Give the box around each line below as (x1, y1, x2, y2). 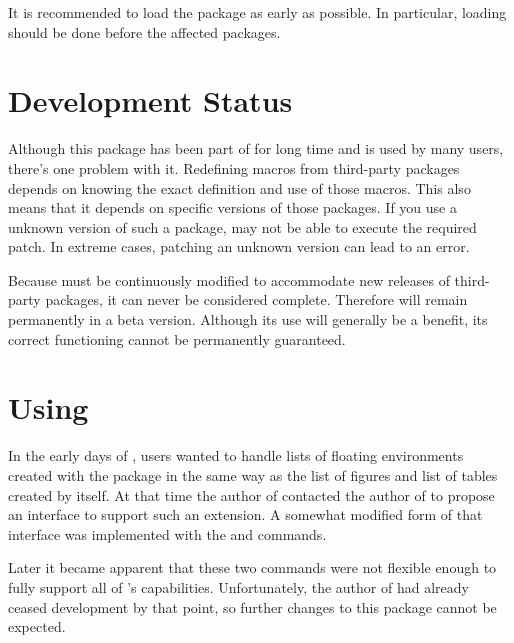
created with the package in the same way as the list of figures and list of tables (8, 464, 498, 485)
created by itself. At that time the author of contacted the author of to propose (8, 484, 495, 505)
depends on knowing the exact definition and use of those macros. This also (8, 177, 471, 198)
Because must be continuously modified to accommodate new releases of (8, 269, 450, 290)
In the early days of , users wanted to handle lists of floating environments (8, 445, 464, 466)
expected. (8, 616, 66, 637)
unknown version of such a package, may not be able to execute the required (8, 216, 477, 237)
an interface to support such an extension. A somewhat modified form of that (8, 504, 483, 525)
